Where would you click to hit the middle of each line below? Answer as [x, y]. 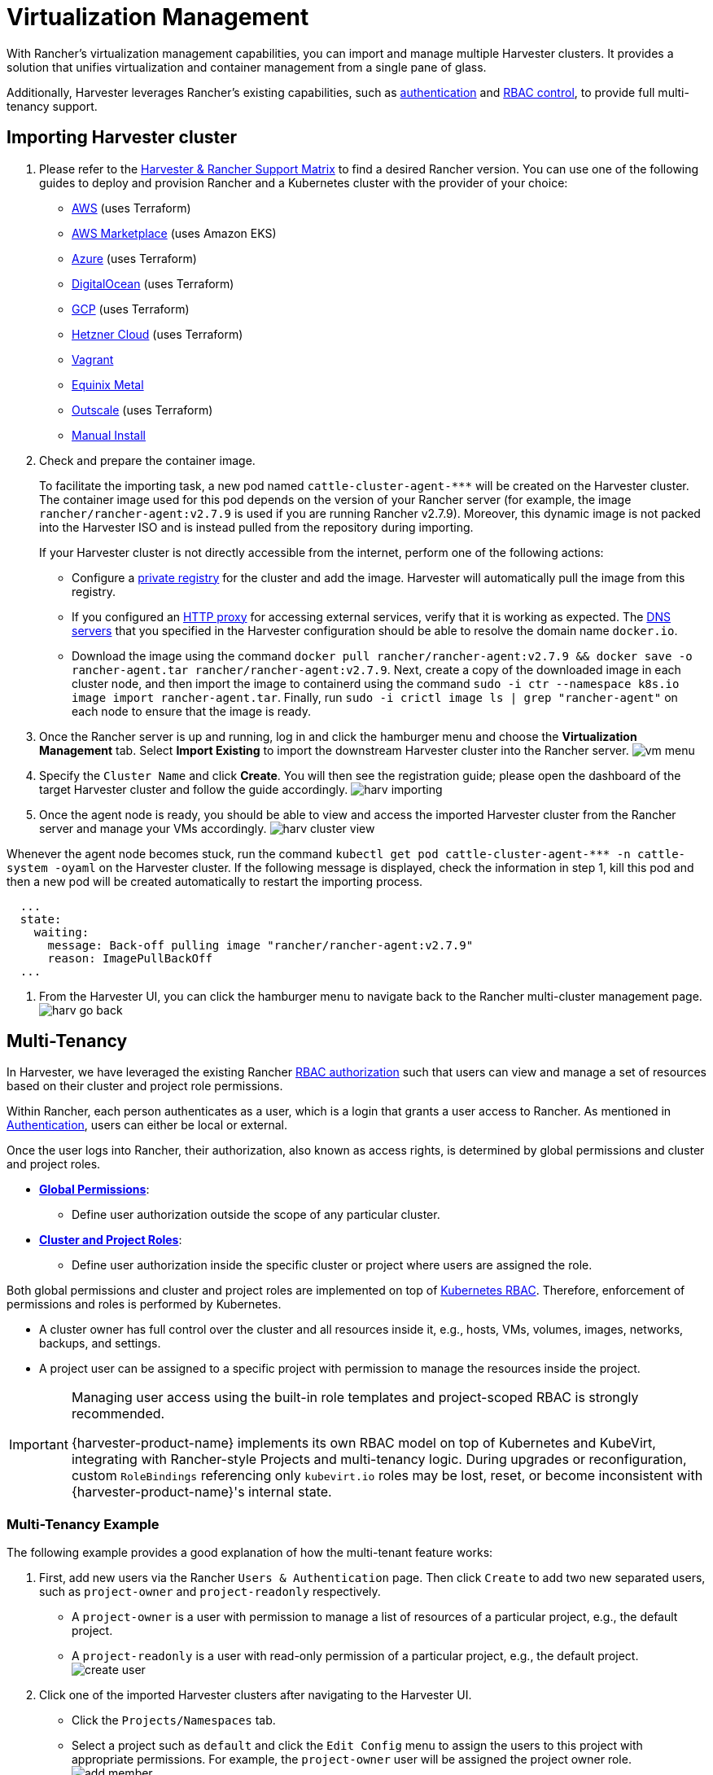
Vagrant [93, 359]
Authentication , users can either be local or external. [147, 1125]
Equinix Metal [108, 384]
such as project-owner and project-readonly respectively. [210, 1592]
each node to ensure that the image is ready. [191, 711]
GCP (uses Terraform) [131, 309]
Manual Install [109, 435]
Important [39, 1445]
